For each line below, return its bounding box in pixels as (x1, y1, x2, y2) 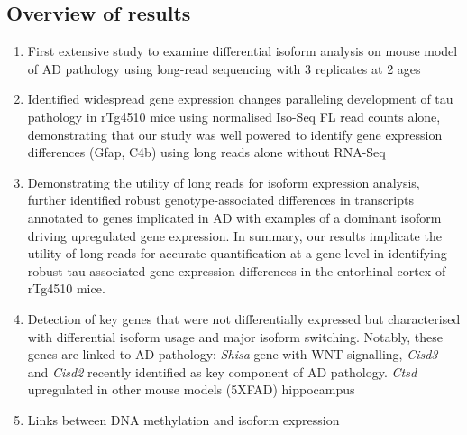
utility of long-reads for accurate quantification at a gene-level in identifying (27, 244, 447, 263)
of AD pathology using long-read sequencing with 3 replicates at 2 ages (27, 59, 421, 78)
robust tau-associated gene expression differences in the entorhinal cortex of (27, 261, 446, 280)
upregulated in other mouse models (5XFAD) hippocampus (27, 380, 355, 399)
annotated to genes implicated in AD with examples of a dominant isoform (27, 208, 442, 227)
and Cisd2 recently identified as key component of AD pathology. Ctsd (27, 362, 417, 381)
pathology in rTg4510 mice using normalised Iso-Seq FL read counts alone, (27, 106, 441, 125)
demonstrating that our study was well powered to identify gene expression (27, 125, 443, 143)
